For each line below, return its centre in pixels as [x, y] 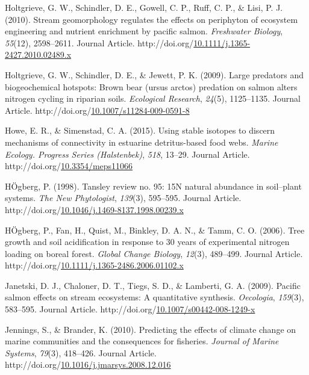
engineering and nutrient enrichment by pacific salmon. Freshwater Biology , [144, 31]
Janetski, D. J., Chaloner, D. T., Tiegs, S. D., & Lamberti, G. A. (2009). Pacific [153, 285]
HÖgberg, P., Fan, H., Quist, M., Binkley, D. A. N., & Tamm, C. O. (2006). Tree [155, 230]
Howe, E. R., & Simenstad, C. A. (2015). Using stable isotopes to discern [140, 130]
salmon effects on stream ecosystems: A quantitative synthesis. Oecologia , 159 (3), [154, 297]
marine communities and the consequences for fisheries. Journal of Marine [142, 341]
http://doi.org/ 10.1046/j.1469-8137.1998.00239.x [94, 209]
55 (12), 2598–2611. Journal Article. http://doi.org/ [99, 42]
